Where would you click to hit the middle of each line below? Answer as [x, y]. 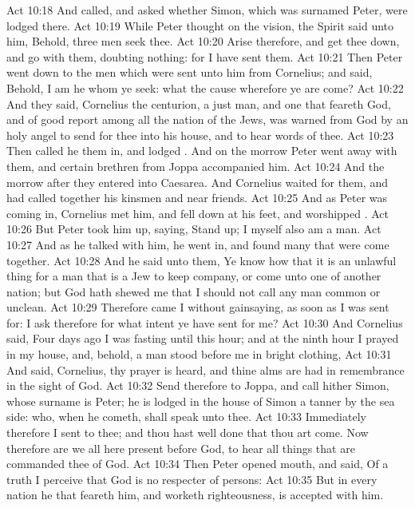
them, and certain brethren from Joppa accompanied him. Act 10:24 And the [196, 166]
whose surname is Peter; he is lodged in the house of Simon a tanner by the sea [201, 401]
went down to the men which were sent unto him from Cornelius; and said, [190, 72]
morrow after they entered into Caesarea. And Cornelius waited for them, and [197, 182]
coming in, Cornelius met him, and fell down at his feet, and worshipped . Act [198, 213]
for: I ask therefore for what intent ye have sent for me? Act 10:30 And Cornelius [205, 322]
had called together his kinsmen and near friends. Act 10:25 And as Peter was [197, 198]
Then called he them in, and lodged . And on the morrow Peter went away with [202, 151]
